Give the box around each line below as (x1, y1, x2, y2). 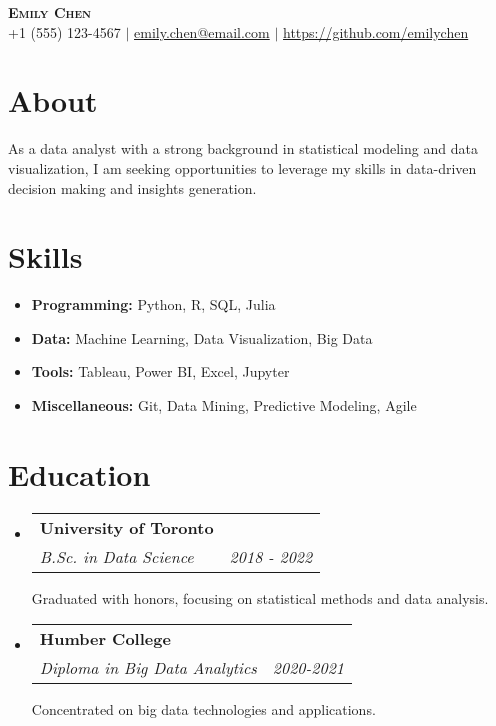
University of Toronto (39, 515, 214, 539)
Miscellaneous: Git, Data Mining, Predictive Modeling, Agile (31, 395, 417, 415)
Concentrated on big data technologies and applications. (31, 699, 376, 720)
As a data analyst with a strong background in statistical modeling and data (8, 138, 478, 159)
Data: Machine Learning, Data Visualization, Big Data (31, 327, 373, 348)
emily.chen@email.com (134, 21, 270, 42)
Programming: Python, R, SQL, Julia (31, 294, 276, 315)
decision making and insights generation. (8, 177, 257, 198)
